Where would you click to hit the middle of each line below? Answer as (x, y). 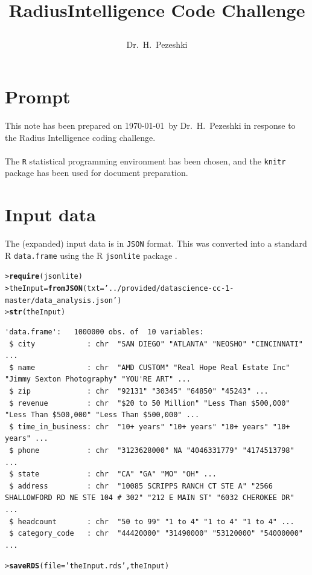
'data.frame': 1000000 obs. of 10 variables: (104, 332)
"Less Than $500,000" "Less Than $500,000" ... (102, 415)
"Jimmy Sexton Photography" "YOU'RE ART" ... (98, 379)
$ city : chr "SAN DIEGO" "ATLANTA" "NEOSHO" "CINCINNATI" (156, 344)
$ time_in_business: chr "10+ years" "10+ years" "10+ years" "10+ (150, 427)
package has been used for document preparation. (97, 173)
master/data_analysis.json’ (61, 300)
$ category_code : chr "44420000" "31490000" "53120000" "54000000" (156, 534)
